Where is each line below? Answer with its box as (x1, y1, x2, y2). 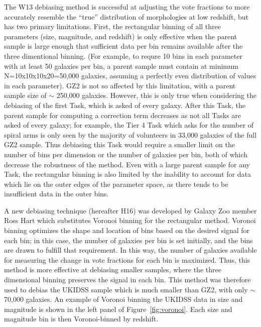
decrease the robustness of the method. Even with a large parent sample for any (4, 159, 250, 169)
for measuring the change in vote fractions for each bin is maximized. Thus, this (4, 254, 250, 265)
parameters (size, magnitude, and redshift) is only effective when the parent (4, 31, 237, 41)
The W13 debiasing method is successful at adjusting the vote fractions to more (4, 2, 250, 12)
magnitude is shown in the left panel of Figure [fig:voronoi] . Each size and (4, 303, 232, 314)
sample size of (4, 90, 47, 100)
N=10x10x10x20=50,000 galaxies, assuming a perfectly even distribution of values (4, 70, 256, 81)
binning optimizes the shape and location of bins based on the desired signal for (4, 225, 250, 236)
